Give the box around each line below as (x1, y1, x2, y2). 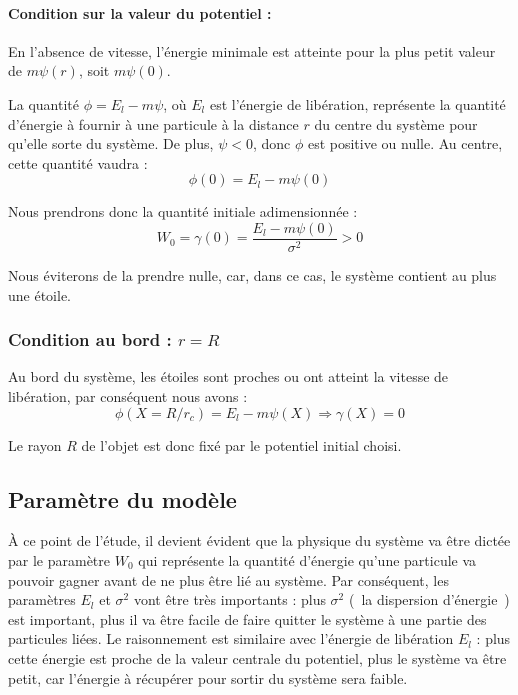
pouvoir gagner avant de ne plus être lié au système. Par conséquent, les (8, 569, 449, 590)
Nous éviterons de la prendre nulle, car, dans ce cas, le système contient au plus (8, 265, 497, 286)
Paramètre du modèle (8, 483, 237, 514)
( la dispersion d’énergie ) (348, 589, 510, 610)
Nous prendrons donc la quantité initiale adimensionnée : (8, 201, 358, 222)
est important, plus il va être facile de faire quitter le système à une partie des (8, 608, 487, 629)
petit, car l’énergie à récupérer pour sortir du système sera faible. (8, 667, 408, 688)
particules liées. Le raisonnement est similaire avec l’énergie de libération (8, 628, 454, 649)
